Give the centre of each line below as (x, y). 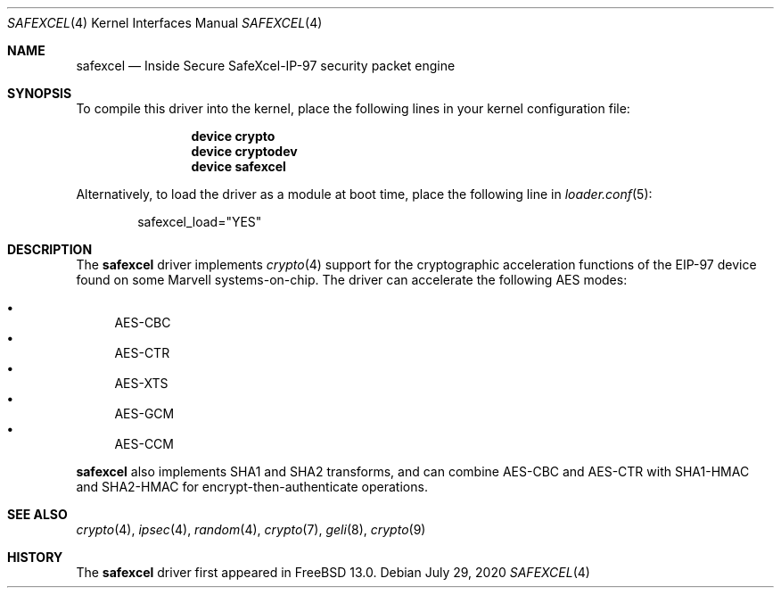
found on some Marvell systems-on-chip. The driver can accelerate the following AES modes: (352, 280)
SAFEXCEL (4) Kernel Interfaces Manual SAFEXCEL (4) (165, 23)
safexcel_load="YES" (200, 222)
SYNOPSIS (40, 93)
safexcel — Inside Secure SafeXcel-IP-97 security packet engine (266, 66)
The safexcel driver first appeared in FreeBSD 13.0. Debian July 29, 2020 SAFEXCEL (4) (333, 572)
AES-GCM (144, 413)
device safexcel (238, 166)
